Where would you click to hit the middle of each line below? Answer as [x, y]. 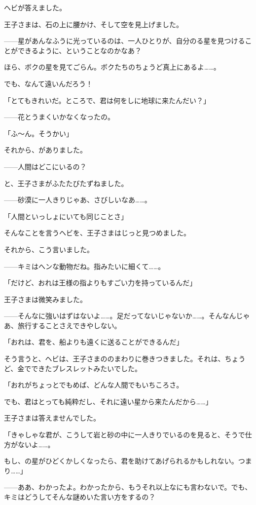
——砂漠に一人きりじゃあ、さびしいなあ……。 [78, 200]
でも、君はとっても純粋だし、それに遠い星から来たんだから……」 [108, 401]
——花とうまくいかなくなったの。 [59, 117]
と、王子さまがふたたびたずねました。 [66, 183]
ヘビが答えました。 [35, 7]
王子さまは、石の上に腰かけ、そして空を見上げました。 [93, 24]
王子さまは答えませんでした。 [52, 418]
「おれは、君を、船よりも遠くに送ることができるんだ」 [94, 342]
